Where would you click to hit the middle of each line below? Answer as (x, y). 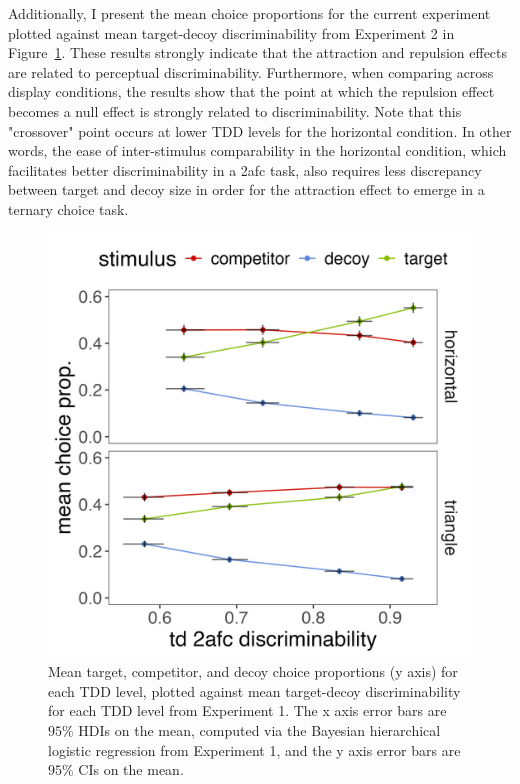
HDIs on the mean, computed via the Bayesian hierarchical (259, 729)
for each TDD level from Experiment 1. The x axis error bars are (247, 710)
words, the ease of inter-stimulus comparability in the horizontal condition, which (257, 150)
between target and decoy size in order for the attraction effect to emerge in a (246, 189)
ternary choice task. (68, 208)
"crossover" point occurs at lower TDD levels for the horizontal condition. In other (260, 130)
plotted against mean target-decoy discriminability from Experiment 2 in (231, 32)
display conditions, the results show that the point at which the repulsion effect (251, 91)
